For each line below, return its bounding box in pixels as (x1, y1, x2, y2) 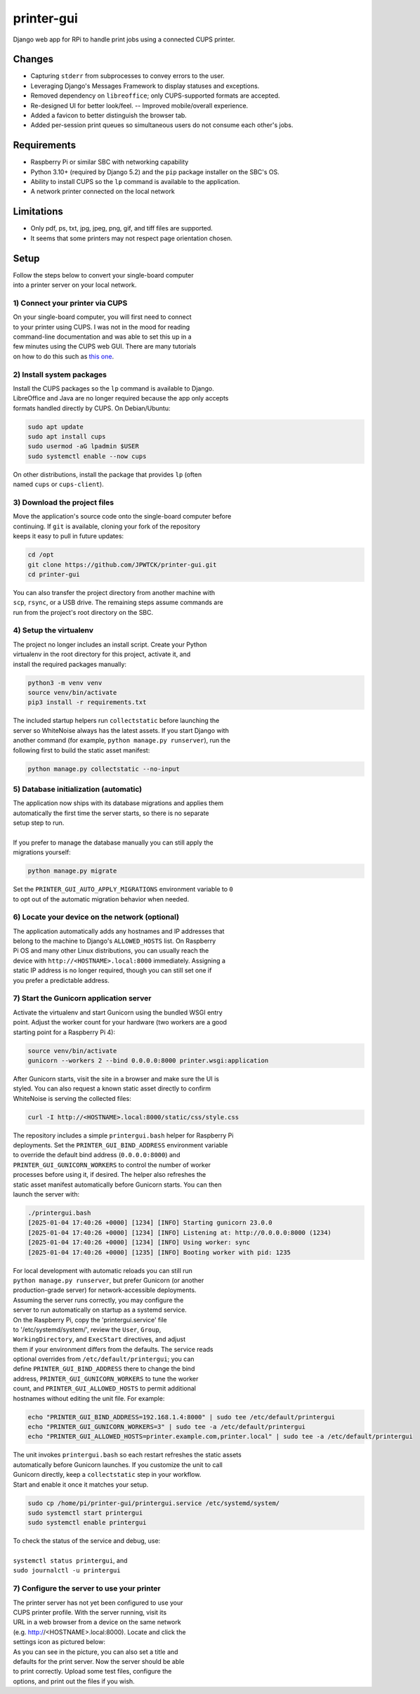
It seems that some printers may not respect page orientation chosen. (30, 234, 233, 242)
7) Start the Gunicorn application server (13, 993, 152, 1003)
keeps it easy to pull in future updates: (13, 532, 124, 540)
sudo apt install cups (27, 433, 106, 441)
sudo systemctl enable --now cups (27, 452, 147, 460)
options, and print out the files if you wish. (13, 1676, 135, 1686)
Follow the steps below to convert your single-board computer (13, 271, 194, 279)
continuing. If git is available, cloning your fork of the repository (13, 522, 200, 530)
